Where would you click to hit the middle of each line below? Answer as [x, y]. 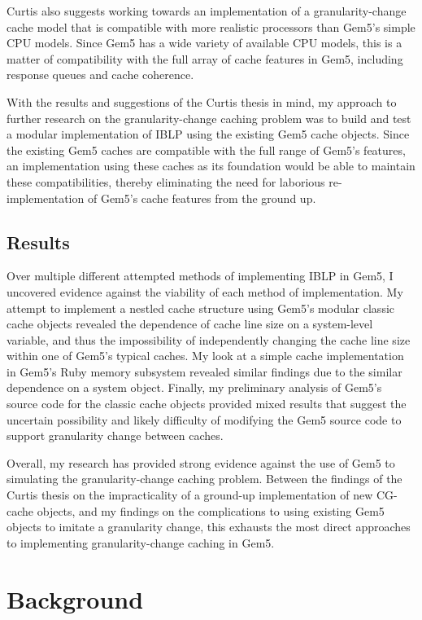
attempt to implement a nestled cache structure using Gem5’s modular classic [201, 308]
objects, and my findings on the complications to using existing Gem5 [211, 510]
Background [75, 598]
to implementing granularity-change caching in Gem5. [141, 542]
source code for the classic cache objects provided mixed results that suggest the [207, 404]
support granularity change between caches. [115, 435]
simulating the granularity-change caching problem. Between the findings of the [204, 479]
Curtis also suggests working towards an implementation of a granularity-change [207, 11]
